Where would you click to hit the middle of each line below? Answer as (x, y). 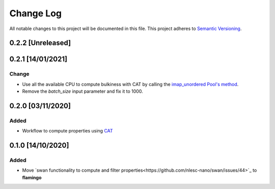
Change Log (36, 13)
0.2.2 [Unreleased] (40, 43)
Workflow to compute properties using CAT (67, 131)
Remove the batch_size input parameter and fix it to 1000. (82, 91)
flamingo (32, 177)
